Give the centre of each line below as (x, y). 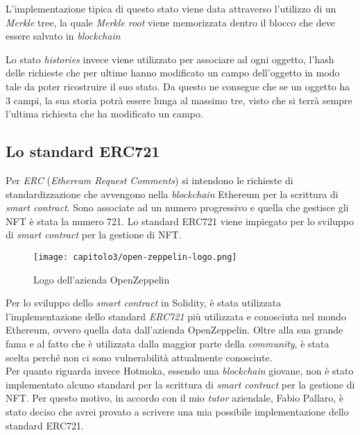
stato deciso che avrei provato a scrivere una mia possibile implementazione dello (177, 411)
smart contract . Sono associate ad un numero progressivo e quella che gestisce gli (177, 207)
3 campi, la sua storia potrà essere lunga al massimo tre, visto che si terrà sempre (179, 100)
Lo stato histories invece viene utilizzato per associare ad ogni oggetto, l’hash (170, 59)
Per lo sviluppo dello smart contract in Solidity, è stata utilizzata (144, 303)
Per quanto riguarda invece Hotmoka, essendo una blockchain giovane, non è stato (180, 371)
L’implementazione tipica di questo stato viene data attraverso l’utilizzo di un (171, 8)
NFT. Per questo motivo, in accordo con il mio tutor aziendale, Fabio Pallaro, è (175, 398)
